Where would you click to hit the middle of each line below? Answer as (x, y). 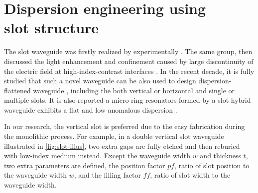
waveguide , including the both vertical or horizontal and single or (134, 90)
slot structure (52, 28)
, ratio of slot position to (212, 165)
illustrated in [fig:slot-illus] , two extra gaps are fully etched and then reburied (122, 146)
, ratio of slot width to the (190, 175)
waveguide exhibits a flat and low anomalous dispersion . (91, 109)
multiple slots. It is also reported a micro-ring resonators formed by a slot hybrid (128, 100)
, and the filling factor (107, 175)
